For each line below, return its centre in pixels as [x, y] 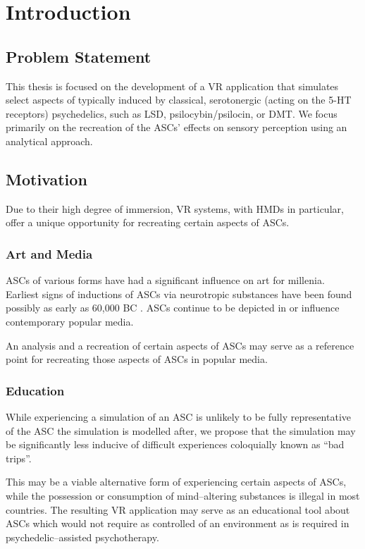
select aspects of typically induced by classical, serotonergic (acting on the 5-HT [179, 100]
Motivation [47, 179]
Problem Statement [79, 56]
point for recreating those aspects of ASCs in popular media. [137, 359]
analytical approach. [49, 141]
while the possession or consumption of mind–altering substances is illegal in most [183, 495]
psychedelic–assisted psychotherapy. [82, 537]
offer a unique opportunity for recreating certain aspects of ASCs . [148, 222]
